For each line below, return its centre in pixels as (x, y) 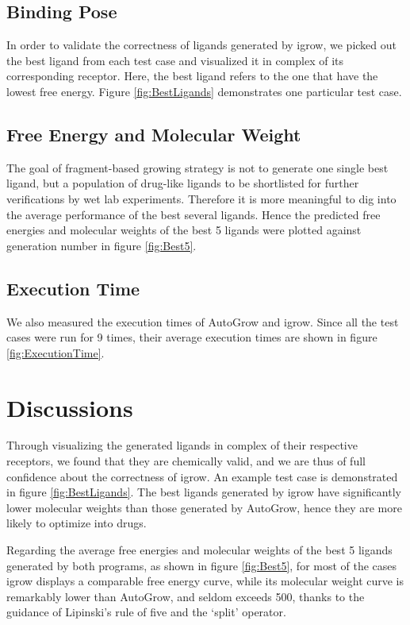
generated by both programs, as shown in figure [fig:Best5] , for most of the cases (202, 565)
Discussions (70, 407)
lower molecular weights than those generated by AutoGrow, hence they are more (204, 507)
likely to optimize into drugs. (77, 523)
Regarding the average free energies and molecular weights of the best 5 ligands (199, 550)
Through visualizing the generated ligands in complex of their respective (182, 445)
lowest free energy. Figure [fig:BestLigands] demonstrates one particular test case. (204, 91)
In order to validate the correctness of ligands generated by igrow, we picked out (201, 45)
